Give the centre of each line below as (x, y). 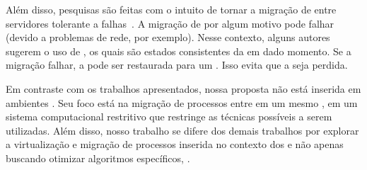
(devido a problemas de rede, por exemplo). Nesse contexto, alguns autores (168, 37)
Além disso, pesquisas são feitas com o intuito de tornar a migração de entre (171, 9)
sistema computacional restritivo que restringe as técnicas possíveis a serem (169, 117)
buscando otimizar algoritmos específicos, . (98, 158)
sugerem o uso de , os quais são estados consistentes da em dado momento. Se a (179, 51)
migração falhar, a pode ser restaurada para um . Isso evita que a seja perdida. (177, 65)
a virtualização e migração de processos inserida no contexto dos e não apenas (175, 144)
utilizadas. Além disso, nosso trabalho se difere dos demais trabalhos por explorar (182, 130)
